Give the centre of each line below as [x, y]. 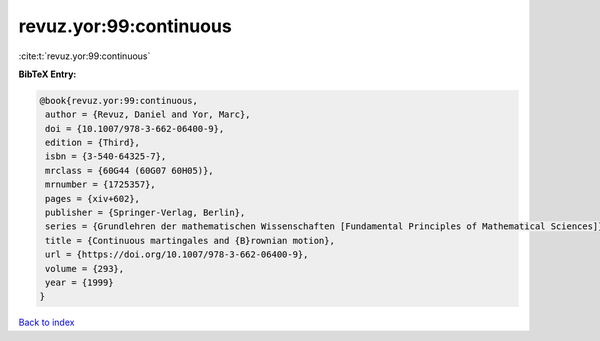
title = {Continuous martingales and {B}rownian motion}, [190, 240]
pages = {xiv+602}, [92, 198]
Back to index [46, 322]
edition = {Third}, [92, 143]
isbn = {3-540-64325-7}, [106, 156]
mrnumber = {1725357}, [101, 184]
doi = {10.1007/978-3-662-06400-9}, [135, 128]
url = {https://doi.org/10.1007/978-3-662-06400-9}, [177, 254]
